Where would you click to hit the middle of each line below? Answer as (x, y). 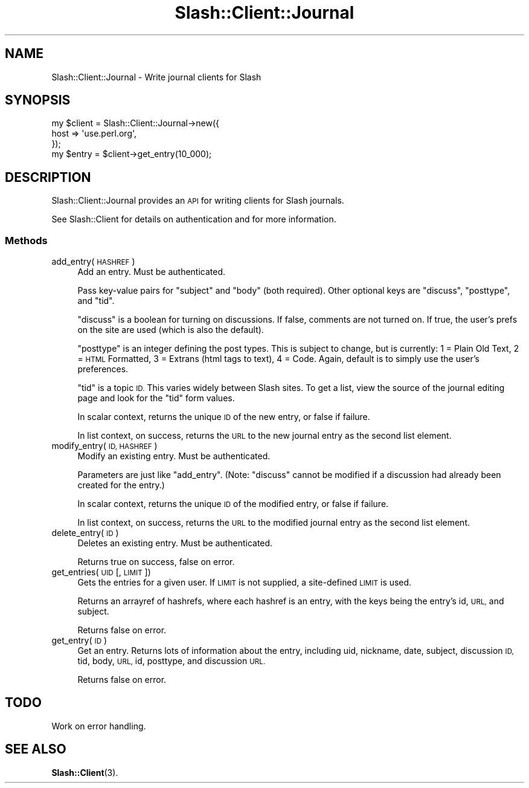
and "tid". (96, 301)
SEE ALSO (36, 749)
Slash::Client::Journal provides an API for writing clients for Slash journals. (198, 201)
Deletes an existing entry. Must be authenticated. (175, 543)
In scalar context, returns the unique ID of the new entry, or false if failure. (224, 417)
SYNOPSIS (38, 100)
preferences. (103, 369)
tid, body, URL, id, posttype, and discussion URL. (172, 661)
